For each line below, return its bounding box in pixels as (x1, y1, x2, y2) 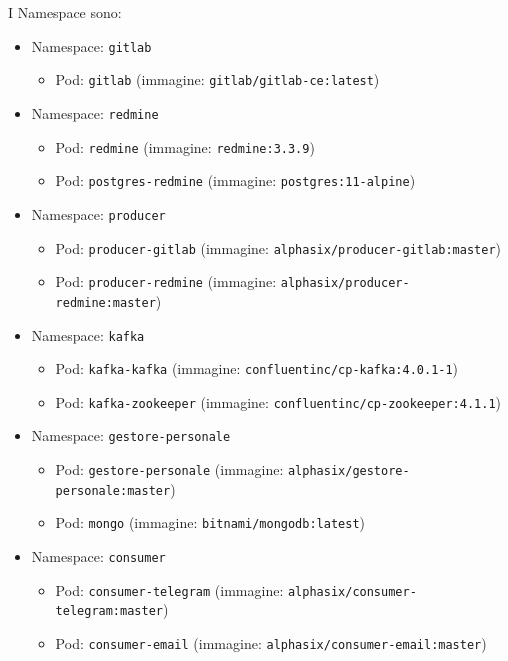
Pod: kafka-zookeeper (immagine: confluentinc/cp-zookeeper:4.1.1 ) (55, 391, 502, 412)
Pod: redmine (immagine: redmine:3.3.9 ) (55, 136, 315, 157)
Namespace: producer (31, 203, 166, 224)
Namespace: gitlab (31, 35, 152, 56)
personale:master (55, 483, 171, 498)
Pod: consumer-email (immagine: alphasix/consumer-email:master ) (55, 633, 487, 654)
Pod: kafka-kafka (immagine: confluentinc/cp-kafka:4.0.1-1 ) (55, 358, 459, 379)
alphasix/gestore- (287, 464, 410, 479)
